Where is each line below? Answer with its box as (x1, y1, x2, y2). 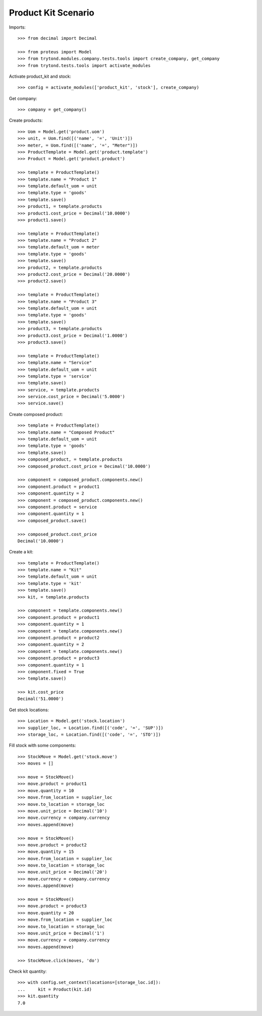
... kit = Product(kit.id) (17, 986, 92, 992)
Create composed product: (9, 411, 63, 417)
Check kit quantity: (9, 968, 47, 974)
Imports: (9, 24, 26, 30)
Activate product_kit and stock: (9, 73, 71, 79)
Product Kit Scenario (9, 7, 95, 18)
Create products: (9, 117, 43, 123)
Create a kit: (9, 549, 33, 555)
